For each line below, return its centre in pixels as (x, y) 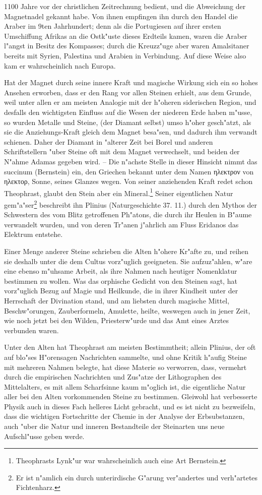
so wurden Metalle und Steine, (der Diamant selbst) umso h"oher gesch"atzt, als (128, 122)
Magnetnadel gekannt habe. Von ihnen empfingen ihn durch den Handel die (121, 16)
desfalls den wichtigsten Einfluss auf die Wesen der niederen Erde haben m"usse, (128, 112)
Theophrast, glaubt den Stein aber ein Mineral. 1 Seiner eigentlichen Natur (119, 192)
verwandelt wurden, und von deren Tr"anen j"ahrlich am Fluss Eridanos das (121, 224)
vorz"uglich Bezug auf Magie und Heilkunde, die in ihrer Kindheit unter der (121, 291)
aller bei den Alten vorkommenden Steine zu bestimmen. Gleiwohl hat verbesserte (131, 396)
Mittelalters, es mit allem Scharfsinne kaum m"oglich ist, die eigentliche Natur (125, 386)
